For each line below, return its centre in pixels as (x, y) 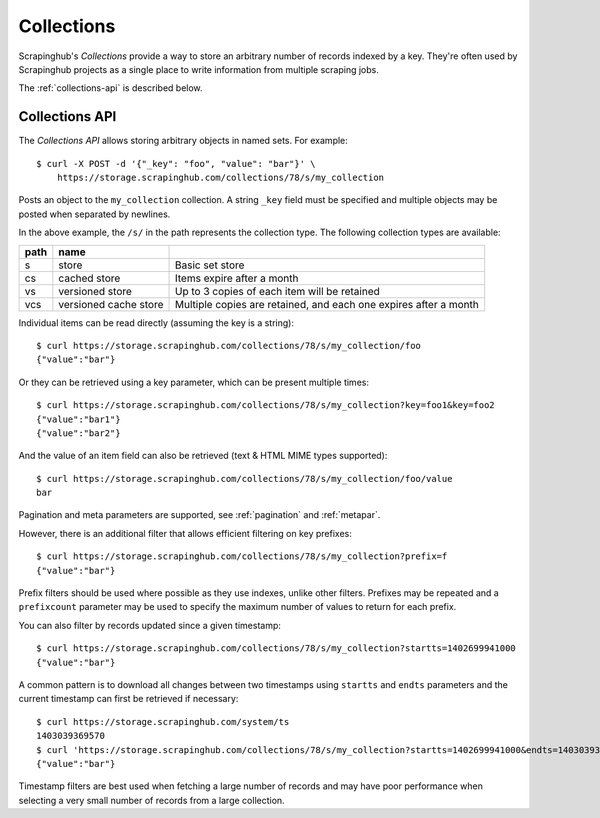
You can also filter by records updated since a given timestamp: (150, 625)
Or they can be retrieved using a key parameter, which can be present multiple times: (194, 382)
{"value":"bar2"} (78, 433)
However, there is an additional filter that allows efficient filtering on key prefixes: (185, 533)
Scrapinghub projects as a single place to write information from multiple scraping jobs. (198, 69)
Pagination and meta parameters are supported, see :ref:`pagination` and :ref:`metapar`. (199, 515)
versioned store (95, 291)
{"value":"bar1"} (78, 419)
